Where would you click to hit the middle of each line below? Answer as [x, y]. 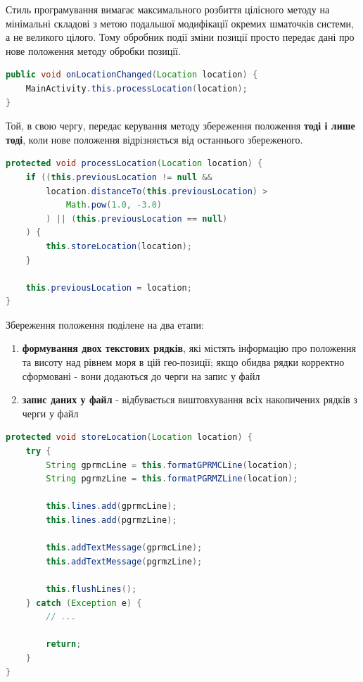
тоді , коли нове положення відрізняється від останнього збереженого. [154, 139]
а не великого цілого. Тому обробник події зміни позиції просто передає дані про [180, 37]
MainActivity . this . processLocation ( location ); [136, 88]
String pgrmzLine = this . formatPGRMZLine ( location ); [172, 479]
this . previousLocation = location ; [109, 288]
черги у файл [50, 413]
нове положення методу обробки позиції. [93, 50]
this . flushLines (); [91, 589]
